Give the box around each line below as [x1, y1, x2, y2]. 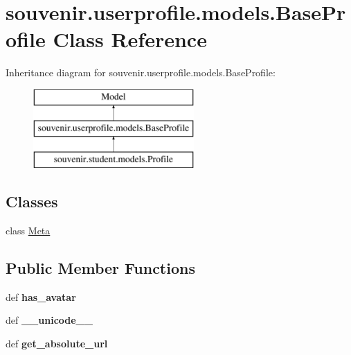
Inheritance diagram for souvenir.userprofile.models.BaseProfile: [6, 65, 276, 80]
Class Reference [53, 25, 207, 53]
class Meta [6, 223, 51, 238]
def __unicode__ [6, 313, 93, 327]
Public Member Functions [6, 257, 195, 279]
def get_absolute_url [6, 336, 108, 351]
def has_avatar [6, 289, 76, 304]
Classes [6, 191, 58, 212]
